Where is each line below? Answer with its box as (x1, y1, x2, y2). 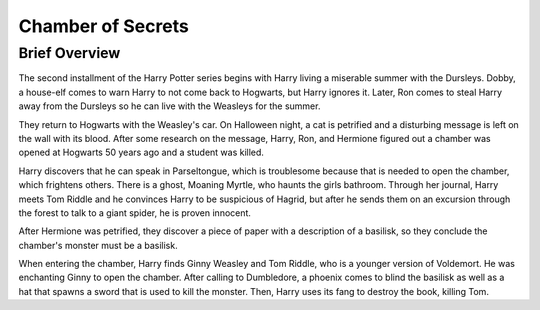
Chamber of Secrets (18, 15, 189, 37)
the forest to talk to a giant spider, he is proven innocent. (18, 206, 252, 219)
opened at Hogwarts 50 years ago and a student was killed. (18, 146, 265, 159)
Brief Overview (18, 44, 121, 62)
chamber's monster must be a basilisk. (18, 239, 179, 251)
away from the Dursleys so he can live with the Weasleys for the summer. (18, 100, 321, 112)
